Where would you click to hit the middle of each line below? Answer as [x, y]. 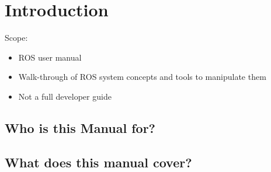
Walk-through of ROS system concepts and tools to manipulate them [142, 77]
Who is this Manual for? [80, 127]
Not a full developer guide [65, 96]
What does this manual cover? [98, 162]
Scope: [16, 38]
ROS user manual [50, 57]
